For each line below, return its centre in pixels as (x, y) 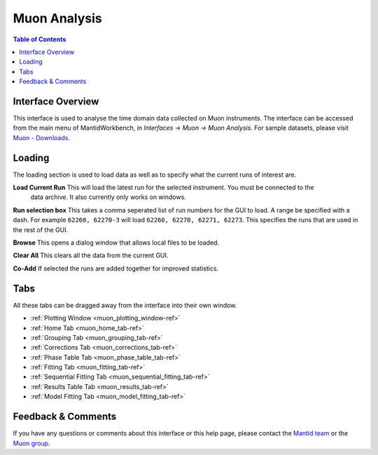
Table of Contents (40, 39)
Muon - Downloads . (41, 137)
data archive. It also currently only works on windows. (108, 197)
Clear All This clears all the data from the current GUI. (91, 255)
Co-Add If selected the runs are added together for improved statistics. (116, 268)
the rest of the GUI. (41, 230)
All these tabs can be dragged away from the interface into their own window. (125, 305)
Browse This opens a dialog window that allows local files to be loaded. (116, 243)
